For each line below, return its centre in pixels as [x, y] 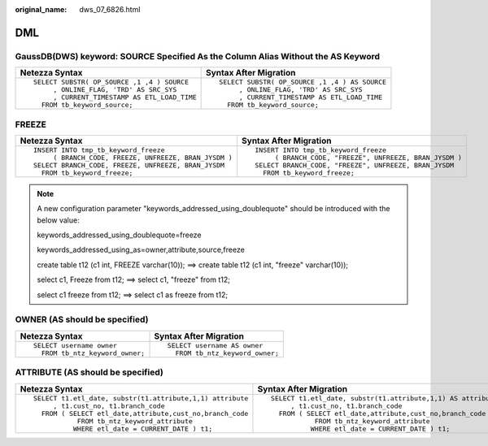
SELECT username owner [75, 345]
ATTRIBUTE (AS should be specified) [89, 372]
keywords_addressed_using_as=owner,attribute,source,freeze [141, 250]
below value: [59, 220]
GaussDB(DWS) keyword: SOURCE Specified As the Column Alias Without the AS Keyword [198, 56]
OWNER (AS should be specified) [82, 319]
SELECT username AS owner [215, 345]
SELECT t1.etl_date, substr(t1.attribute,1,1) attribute [141, 398]
